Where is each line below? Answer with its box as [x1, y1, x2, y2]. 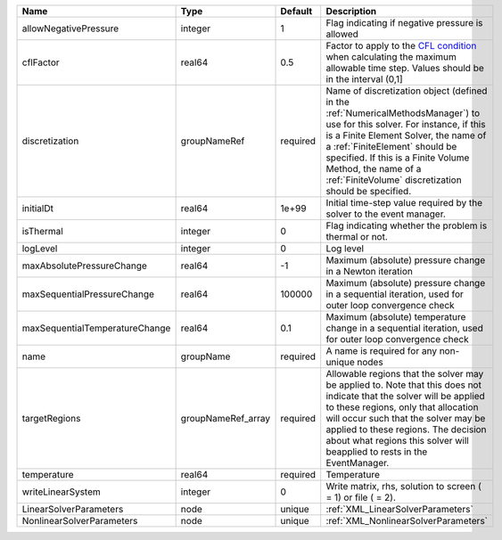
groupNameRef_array [180, 413, 271, 424]
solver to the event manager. [325, 208, 446, 220]
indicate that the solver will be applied [325, 390, 485, 402]
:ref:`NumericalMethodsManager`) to [325, 107, 481, 119]
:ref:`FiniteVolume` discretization [325, 174, 463, 186]
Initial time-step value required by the [325, 197, 483, 209]
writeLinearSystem [21, 486, 102, 498]
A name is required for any [325, 345, 437, 356]
